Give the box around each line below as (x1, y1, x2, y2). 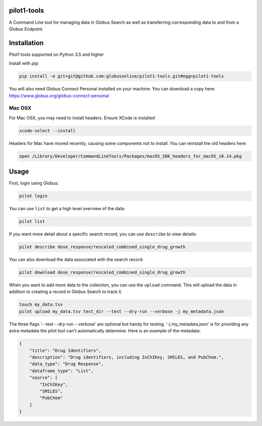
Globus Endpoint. (9, 26, 44, 32)
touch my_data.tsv (19, 302, 63, 308)
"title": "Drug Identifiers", (29, 347, 101, 353)
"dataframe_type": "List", (29, 368, 94, 374)
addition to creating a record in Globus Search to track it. (9, 289, 123, 295)
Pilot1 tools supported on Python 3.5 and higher (9, 51, 104, 57)
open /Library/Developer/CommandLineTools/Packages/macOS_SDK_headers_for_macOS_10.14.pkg (19, 153, 242, 159)
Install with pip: (9, 61, 39, 66)
